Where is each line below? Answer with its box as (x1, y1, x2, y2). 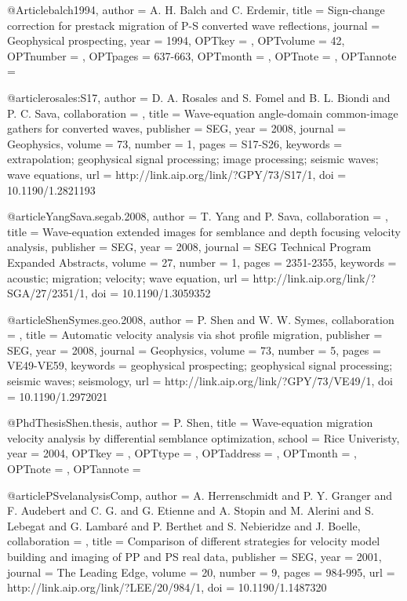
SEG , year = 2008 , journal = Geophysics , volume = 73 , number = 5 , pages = (7, 341, 381, 358)
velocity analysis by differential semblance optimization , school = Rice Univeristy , (7, 429, 400, 446)
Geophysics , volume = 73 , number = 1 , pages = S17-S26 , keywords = (7, 135, 343, 151)
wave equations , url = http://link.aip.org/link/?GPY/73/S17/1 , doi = (7, 166, 347, 182)
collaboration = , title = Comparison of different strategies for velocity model (7, 533, 380, 549)
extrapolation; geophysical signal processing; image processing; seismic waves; (7, 151, 379, 167)
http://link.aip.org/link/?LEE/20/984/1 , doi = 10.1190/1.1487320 (7, 579, 327, 596)
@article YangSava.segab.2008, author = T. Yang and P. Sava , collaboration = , (7, 208, 388, 224)
